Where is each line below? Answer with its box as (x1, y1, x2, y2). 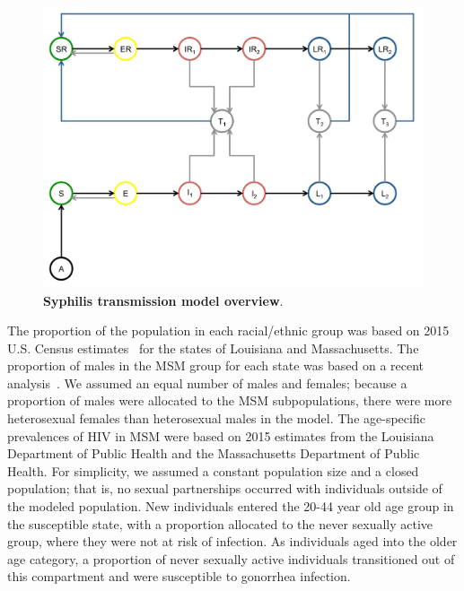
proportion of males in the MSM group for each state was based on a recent (7, 356, 425, 375)
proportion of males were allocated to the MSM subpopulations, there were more (7, 391, 452, 410)
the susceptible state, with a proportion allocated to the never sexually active (7, 514, 433, 533)
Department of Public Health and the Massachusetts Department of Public (7, 444, 420, 463)
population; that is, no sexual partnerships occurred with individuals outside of (7, 479, 442, 498)
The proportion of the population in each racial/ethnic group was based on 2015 (7, 321, 450, 340)
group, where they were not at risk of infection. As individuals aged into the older (7, 532, 458, 551)
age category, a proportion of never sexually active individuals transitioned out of (7, 549, 455, 568)
